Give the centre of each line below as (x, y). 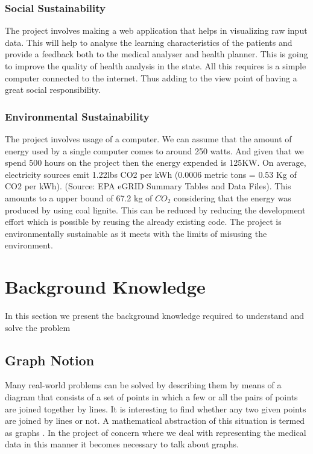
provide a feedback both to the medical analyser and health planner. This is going (156, 54)
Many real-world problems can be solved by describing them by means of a (143, 385)
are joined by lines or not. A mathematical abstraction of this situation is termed (155, 421)
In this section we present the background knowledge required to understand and (154, 316)
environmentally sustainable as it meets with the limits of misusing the (136, 233)
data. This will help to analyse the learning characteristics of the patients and (149, 42)
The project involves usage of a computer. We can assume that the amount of (148, 139)
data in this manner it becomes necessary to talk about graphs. (122, 444)
